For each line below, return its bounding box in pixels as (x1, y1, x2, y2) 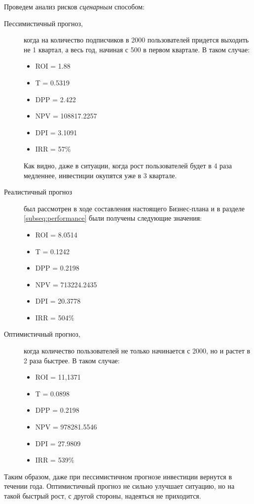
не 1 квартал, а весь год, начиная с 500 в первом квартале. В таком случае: (24, 44, 250, 54)
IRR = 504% (35, 312, 74, 322)
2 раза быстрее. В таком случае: (24, 355, 120, 365)
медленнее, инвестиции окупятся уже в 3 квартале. (24, 170, 177, 180)
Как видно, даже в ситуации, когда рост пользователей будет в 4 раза (24, 160, 232, 170)
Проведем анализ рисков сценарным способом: (4, 1, 145, 11)
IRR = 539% (35, 455, 74, 465)
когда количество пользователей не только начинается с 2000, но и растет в (24, 346, 251, 356)
